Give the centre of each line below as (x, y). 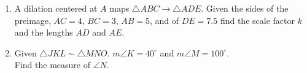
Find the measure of (52, 65)
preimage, (33, 20)
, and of (165, 20)
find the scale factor (257, 20)
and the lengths (44, 32)
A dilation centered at (56, 8)
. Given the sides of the (245, 8)
